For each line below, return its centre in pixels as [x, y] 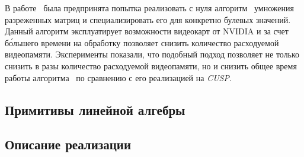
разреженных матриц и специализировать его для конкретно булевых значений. [148, 19]
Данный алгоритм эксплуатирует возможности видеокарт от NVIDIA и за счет [147, 31]
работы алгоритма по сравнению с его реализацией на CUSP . [118, 77]
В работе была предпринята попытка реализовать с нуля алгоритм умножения [149, 8]
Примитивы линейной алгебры [95, 109]
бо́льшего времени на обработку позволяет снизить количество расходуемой [142, 42]
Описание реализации [68, 144]
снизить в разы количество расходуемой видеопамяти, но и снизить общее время [151, 65]
